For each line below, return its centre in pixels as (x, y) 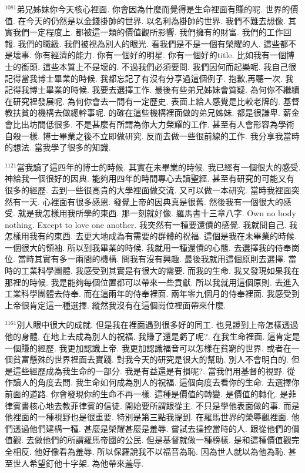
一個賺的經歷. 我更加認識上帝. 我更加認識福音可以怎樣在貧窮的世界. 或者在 (148, 348)
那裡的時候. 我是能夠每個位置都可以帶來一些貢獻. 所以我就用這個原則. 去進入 (152, 282)
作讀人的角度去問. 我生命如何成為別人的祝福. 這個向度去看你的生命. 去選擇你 (152, 382)
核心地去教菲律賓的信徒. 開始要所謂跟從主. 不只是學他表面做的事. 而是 (164, 405)
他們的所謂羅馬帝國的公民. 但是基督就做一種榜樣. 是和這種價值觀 (167, 440)
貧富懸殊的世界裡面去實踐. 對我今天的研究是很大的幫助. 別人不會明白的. (150, 359)
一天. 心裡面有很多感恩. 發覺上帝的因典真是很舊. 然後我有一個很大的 (152, 201)
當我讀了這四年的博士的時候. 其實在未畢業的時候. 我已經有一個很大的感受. (159, 167)
